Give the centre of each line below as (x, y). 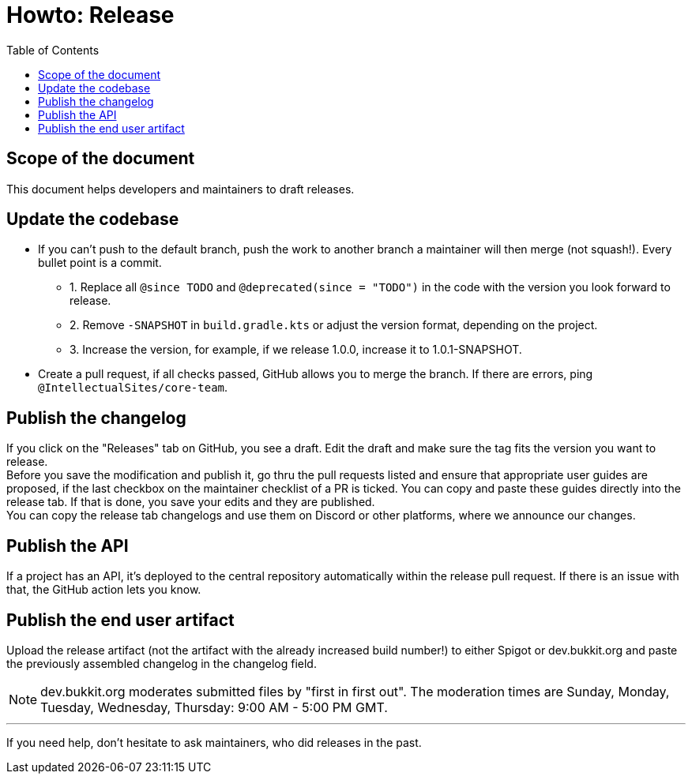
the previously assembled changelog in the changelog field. (162, 663)
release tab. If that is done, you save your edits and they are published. (191, 502)
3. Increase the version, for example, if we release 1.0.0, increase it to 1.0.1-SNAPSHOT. (296, 350)
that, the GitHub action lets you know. (104, 590)
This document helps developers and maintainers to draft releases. (181, 189)
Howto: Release (90, 15)
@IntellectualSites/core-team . (133, 388)
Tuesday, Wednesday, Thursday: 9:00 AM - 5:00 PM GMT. (214, 707)
